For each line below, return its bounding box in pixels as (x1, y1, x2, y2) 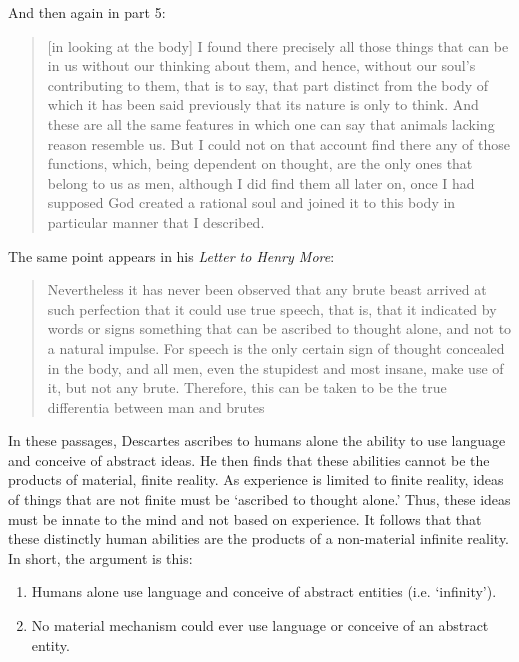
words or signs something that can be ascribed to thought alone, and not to (47, 318, 512, 339)
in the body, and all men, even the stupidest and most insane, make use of (47, 357, 504, 378)
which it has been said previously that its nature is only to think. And (47, 94, 479, 115)
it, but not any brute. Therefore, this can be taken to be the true (47, 377, 447, 398)
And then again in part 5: (8, 2, 166, 22)
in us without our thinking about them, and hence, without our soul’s (47, 55, 476, 76)
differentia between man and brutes (47, 396, 265, 417)
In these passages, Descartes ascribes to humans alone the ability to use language (8, 430, 506, 451)
